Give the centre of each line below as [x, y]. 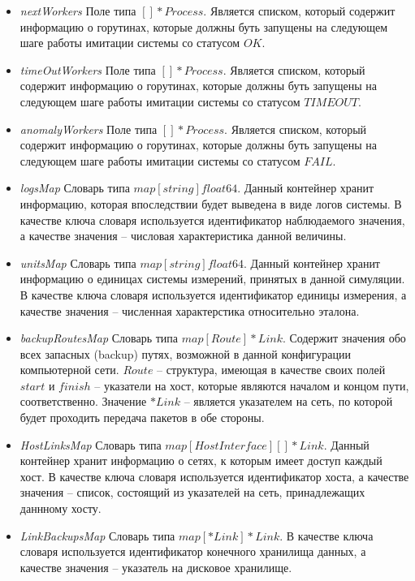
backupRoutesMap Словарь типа [99, 338]
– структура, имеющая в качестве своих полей [271, 370]
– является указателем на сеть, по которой [288, 401]
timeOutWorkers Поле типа [88, 69]
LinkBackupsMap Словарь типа [97, 535]
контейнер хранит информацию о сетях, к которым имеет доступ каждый [201, 460]
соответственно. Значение [83, 401]
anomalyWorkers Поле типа [89, 129]
